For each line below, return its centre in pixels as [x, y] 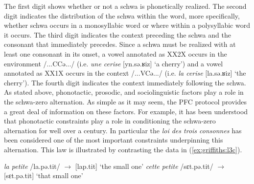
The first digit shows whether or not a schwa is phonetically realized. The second [125, 6]
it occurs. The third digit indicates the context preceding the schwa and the [117, 34]
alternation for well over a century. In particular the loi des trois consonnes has [123, 130]
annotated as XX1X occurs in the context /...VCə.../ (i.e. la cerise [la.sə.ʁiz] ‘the [125, 73]
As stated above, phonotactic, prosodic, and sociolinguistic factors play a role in [124, 92]
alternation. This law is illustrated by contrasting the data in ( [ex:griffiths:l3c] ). [123, 149]
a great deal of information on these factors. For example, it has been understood [126, 111]
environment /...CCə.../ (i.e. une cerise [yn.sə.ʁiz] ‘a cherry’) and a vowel [114, 63]
